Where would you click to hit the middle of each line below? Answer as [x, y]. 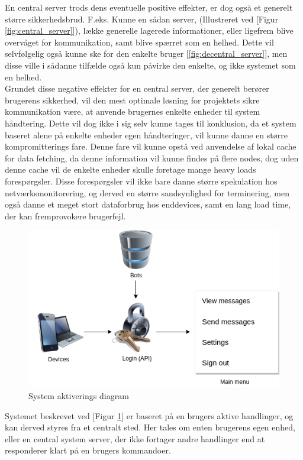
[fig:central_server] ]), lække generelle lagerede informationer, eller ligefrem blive [149, 30]
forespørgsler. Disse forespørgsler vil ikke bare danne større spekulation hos [141, 181]
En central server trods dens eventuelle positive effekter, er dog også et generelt [149, 7]
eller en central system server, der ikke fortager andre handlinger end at [135, 438]
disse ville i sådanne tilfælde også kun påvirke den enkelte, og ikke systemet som [150, 65]
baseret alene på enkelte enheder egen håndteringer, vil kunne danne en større [146, 135]
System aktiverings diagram [79, 396]
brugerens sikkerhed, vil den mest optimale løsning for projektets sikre [132, 100]
